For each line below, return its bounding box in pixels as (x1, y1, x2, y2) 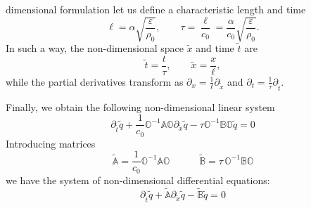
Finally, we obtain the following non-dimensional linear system (6, 99, 275, 114)
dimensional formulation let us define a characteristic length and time (6, 2, 306, 16)
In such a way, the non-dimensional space (6, 41, 184, 56)
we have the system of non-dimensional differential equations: (6, 172, 270, 187)
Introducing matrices (6, 136, 96, 150)
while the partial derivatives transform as (6, 74, 184, 89)
